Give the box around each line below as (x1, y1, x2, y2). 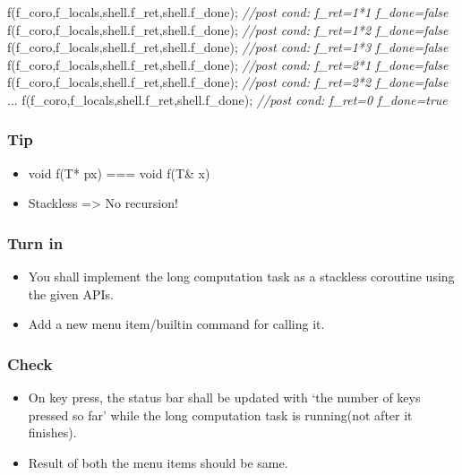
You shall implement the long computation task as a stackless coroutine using (28, 267, 455, 286)
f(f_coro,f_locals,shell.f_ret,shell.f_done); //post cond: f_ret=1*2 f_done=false (7, 20, 449, 39)
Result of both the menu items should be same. (28, 453, 288, 471)
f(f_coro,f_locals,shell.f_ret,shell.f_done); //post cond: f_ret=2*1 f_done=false (7, 55, 449, 73)
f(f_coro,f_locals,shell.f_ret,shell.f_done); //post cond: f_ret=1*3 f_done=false (7, 38, 449, 56)
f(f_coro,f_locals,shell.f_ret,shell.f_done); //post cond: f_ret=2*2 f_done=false (7, 73, 449, 91)
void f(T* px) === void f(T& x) (28, 163, 210, 182)
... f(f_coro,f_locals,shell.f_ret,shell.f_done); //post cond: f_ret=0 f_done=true (7, 90, 448, 108)
